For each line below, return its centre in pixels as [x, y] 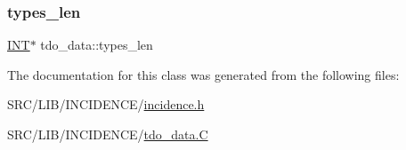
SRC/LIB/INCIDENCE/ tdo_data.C [108, 134]
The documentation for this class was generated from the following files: [203, 74]
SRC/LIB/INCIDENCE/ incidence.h [106, 104]
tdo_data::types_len [97, 45]
